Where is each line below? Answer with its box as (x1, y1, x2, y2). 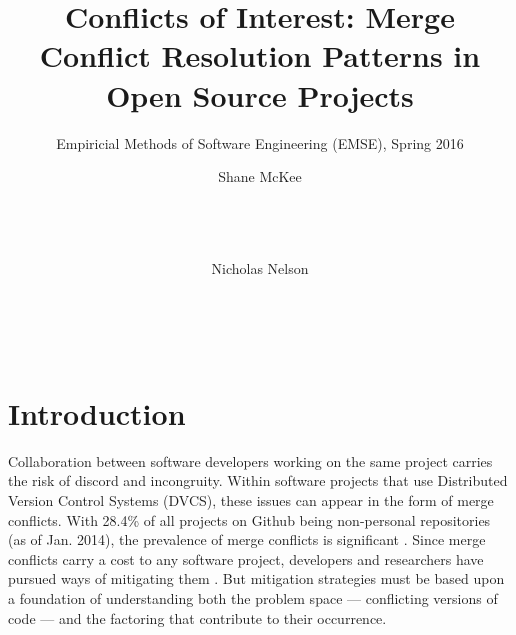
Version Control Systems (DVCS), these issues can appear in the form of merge (8, 489, 494, 510)
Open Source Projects (106, 74, 414, 115)
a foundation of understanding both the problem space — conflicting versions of (8, 587, 498, 608)
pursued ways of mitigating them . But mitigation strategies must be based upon (8, 568, 505, 589)
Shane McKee (218, 166, 302, 187)
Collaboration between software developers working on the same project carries (8, 450, 493, 471)
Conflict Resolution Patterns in (39, 35, 481, 76)
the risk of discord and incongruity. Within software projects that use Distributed (8, 470, 508, 491)
